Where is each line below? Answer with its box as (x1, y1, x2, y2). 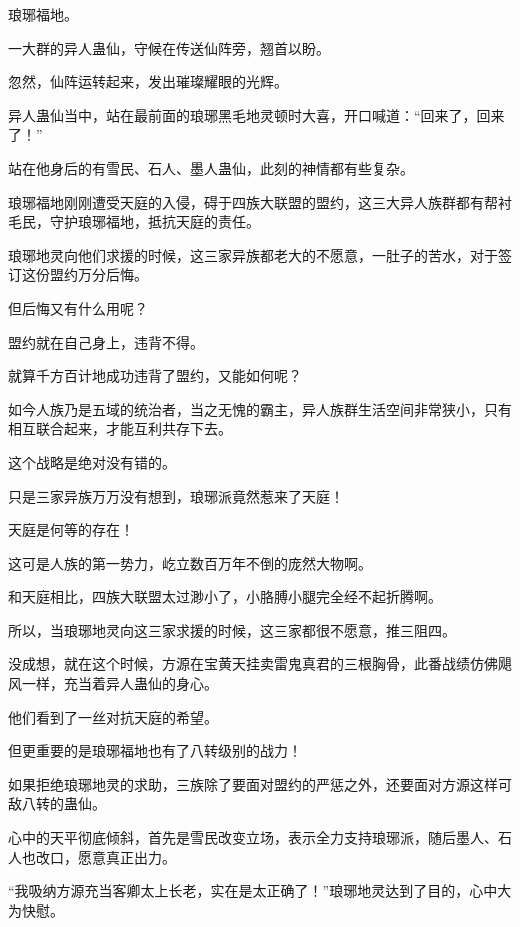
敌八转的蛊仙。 (8, 793, 106, 814)
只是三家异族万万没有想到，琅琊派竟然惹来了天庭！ (8, 485, 344, 506)
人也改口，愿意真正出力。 (8, 846, 176, 867)
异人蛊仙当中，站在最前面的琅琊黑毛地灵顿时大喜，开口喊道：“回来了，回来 (8, 104, 505, 125)
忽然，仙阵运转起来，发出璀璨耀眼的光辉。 (8, 71, 288, 92)
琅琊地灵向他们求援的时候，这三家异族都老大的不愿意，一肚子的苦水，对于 (8, 244, 498, 265)
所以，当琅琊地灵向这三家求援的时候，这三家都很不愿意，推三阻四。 (8, 619, 456, 640)
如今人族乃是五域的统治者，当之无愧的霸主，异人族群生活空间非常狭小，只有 (8, 398, 512, 419)
